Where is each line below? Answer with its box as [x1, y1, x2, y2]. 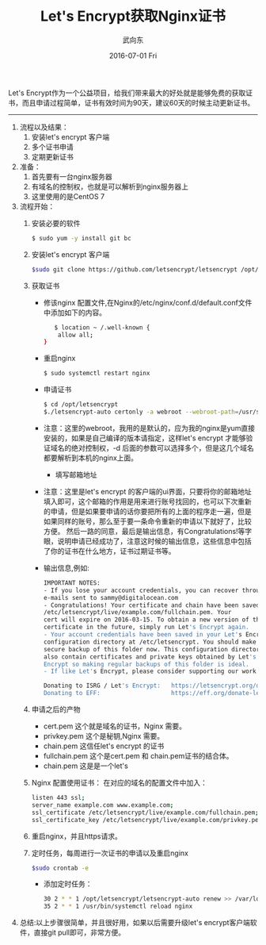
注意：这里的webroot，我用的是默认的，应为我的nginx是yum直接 [43, 423, 256, 432]
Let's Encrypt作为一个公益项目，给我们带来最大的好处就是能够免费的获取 [8, 88, 246, 98]
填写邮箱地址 [55, 470, 97, 479]
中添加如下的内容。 [43, 307, 107, 317]
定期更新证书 [31, 152, 74, 161]
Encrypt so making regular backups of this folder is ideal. [43, 660, 249, 668]
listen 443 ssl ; [31, 794, 85, 802]
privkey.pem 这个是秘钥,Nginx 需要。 [43, 732, 165, 741]
